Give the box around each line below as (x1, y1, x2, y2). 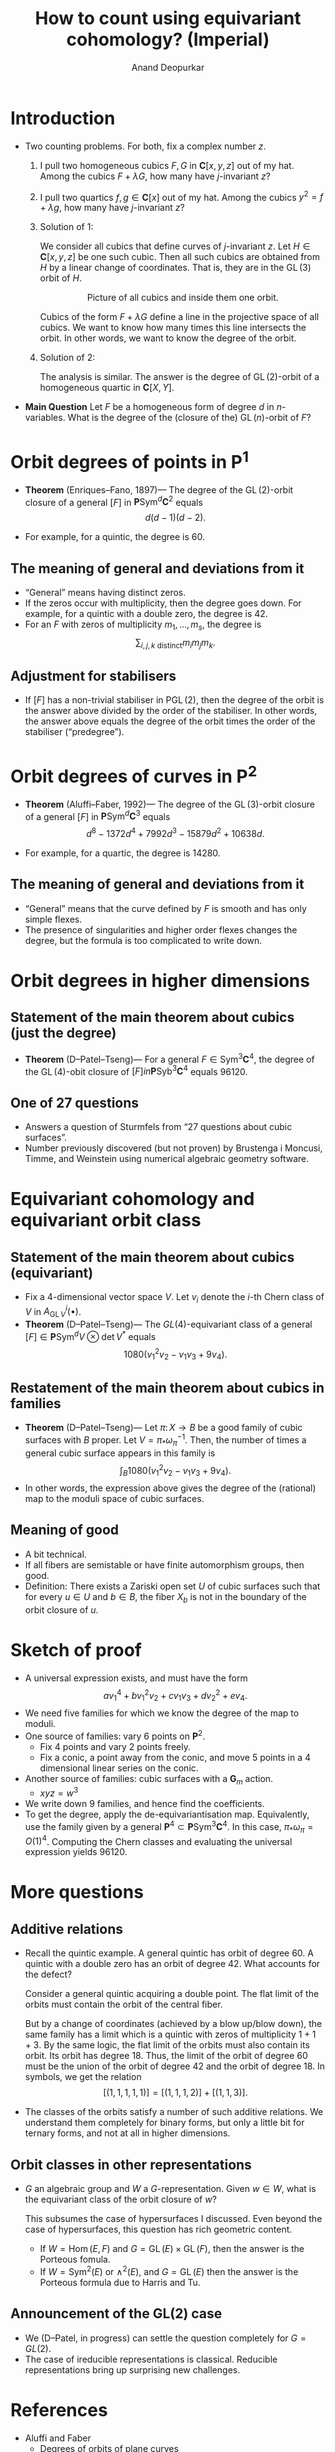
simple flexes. (24, 913, 83, 925)
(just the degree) (10, 1025, 117, 1042)
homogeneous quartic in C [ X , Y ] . (39, 382, 175, 394)
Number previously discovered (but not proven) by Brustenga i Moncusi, (24, 1142, 323, 1154)
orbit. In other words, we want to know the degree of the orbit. (39, 332, 297, 344)
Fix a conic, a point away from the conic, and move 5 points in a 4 (39, 1751, 311, 1763)
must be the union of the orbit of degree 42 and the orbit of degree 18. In (24, 2060, 326, 2072)
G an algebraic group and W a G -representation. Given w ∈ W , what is (24, 2183, 317, 2195)
